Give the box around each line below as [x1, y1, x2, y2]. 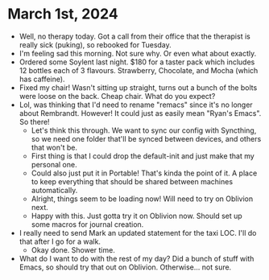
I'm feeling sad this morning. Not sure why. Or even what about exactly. [19, 48, 257, 58]
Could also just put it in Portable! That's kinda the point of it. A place [31, 168, 258, 178]
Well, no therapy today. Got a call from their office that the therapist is [19, 31, 250, 41]
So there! [19, 117, 50, 126]
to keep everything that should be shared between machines [31, 176, 234, 186]
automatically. [31, 185, 78, 195]
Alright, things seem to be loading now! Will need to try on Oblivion [31, 194, 254, 204]
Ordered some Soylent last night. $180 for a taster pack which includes [19, 57, 255, 67]
